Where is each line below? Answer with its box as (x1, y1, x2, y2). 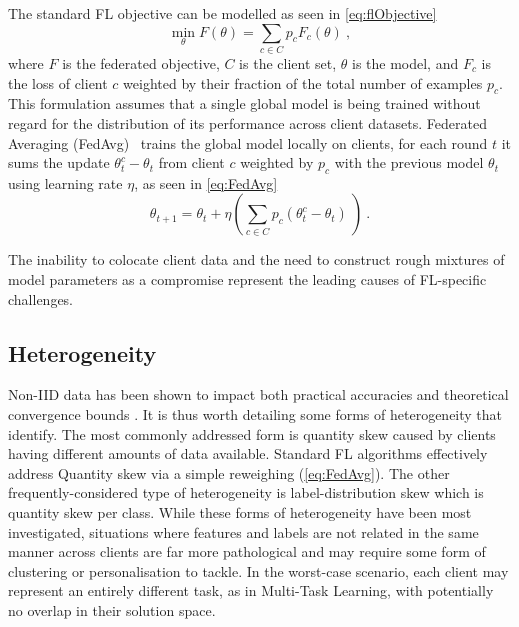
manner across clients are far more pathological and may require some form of (8, 541, 486, 562)
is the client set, (239, 52, 337, 73)
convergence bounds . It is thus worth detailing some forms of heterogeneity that (8, 404, 503, 425)
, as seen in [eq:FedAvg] (134, 172, 278, 193)
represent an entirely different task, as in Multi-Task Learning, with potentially (8, 580, 494, 601)
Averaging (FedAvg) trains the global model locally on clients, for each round (8, 132, 488, 153)
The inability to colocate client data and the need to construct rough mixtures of (8, 249, 505, 270)
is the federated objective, (62, 52, 220, 73)
